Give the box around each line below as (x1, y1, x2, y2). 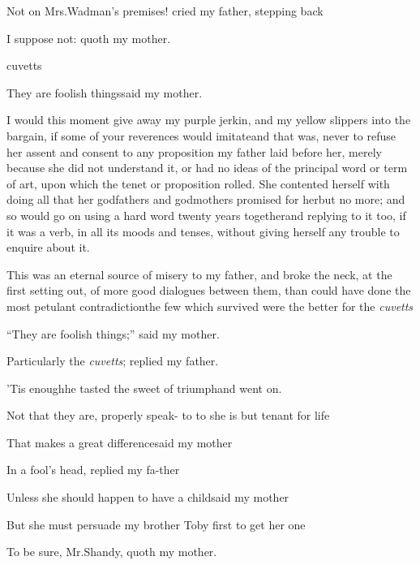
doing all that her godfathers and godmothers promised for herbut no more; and (6, 191, 405, 208)
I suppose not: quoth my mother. (6, 29, 171, 46)
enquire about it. (6, 239, 90, 256)
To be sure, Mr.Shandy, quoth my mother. (6, 543, 217, 560)
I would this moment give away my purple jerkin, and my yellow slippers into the (6, 111, 411, 128)
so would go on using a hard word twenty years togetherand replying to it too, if (6, 206, 406, 223)
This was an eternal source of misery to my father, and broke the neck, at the (6, 265, 392, 282)
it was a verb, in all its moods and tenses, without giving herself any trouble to (6, 222, 400, 239)
